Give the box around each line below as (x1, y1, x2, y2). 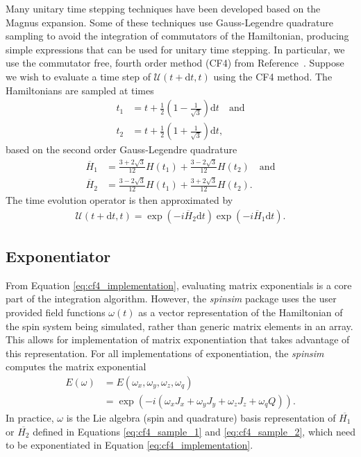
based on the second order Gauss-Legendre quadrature (6, 142, 237, 157)
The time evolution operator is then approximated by (6, 192, 233, 207)
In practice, (6, 410, 54, 424)
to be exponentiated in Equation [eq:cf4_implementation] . (6, 438, 253, 452)
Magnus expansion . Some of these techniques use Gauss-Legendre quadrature (6, 15, 333, 29)
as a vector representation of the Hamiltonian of (138, 304, 343, 319)
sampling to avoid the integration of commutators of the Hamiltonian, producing (6, 28, 349, 43)
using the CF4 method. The (213, 69, 333, 83)
